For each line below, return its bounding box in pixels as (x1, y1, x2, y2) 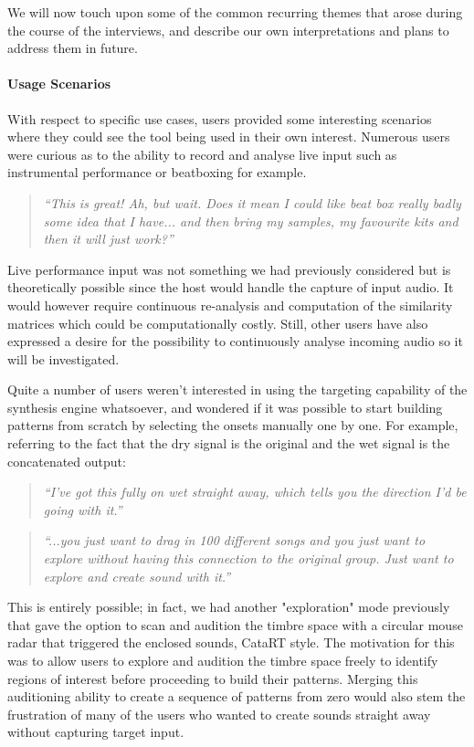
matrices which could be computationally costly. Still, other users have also (7, 313, 428, 332)
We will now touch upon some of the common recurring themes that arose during (7, 3, 463, 21)
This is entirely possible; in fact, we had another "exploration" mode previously (7, 597, 450, 616)
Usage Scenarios (7, 74, 111, 93)
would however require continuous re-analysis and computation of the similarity (7, 295, 453, 314)
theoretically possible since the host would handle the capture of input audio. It (7, 278, 454, 297)
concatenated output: (7, 451, 126, 470)
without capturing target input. (7, 722, 184, 742)
